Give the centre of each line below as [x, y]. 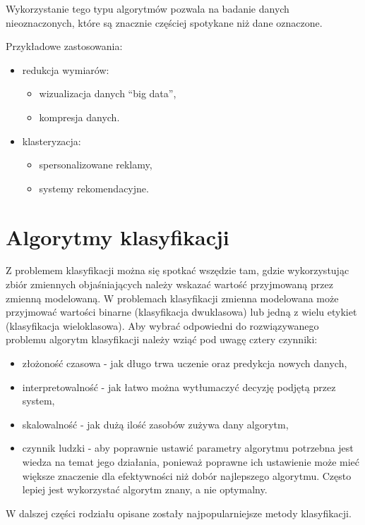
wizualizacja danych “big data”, [108, 93]
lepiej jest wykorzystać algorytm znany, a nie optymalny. [145, 489]
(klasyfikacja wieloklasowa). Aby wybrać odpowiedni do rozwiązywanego [162, 325]
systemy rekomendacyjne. [94, 188]
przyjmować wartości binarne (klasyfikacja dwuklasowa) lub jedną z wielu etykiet [181, 312]
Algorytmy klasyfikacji [118, 236]
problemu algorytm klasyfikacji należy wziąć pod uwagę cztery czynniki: [162, 339]
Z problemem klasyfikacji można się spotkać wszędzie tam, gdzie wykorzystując [178, 270]
